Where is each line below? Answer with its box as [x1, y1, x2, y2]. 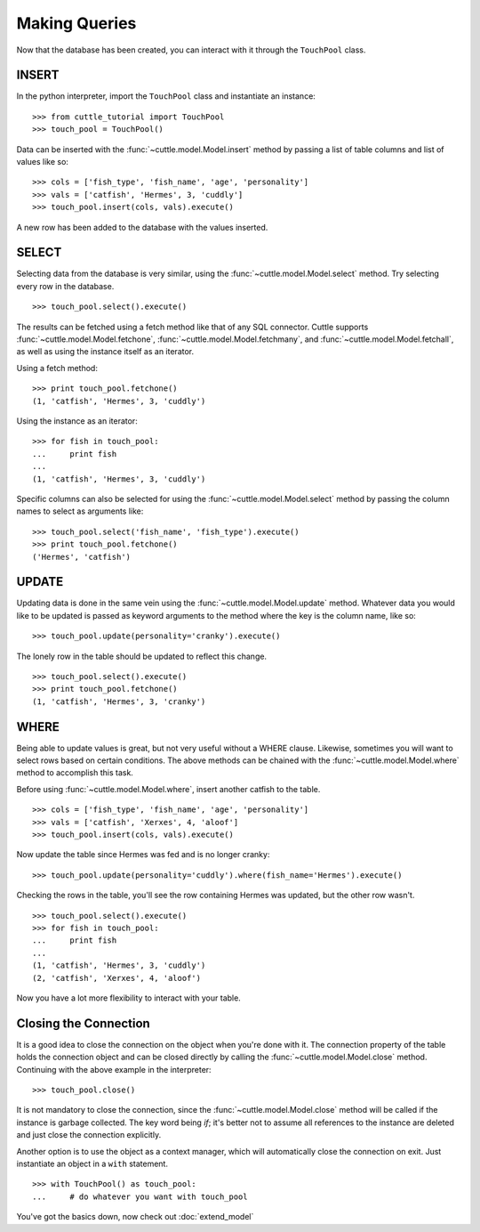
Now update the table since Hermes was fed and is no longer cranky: [16, 849, 270, 860]
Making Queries [16, 13, 137, 33]
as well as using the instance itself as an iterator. [16, 346, 195, 357]
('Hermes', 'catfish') [32, 552, 132, 562]
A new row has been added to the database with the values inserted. [16, 222, 268, 232]
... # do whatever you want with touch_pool [32, 1191, 248, 1202]
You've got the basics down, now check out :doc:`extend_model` [16, 1212, 254, 1222]
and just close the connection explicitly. [16, 1130, 162, 1140]
